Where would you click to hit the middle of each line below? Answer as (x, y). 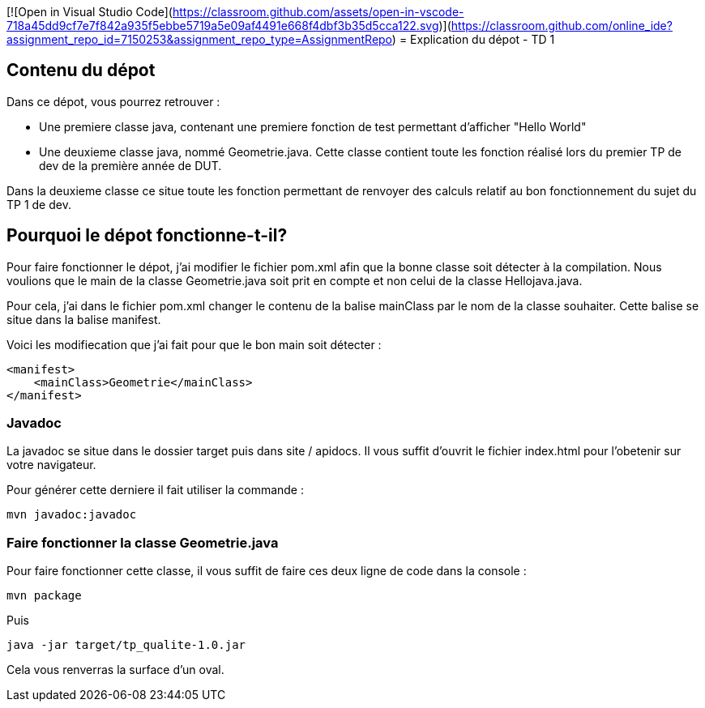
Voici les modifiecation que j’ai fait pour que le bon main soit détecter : (194, 344)
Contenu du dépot (81, 70)
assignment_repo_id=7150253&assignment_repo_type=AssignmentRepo (199, 39)
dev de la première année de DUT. (130, 165)
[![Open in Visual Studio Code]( (90, 12)
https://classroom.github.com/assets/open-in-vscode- (318, 12)
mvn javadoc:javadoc (72, 515)
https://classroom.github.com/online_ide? (562, 26)
